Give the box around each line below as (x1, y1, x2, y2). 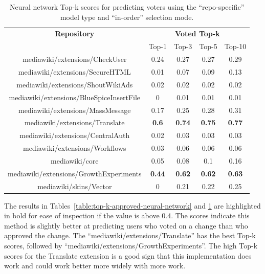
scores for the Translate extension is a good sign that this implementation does (4, 250, 252, 261)
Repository (55, 28, 95, 39)
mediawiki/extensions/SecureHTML (18, 66, 131, 77)
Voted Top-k (175, 28, 220, 39)
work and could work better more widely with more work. (4, 260, 186, 271)
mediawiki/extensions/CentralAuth (19, 130, 130, 141)
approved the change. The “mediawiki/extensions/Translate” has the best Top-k (4, 230, 256, 241)
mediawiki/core (51, 155, 99, 166)
